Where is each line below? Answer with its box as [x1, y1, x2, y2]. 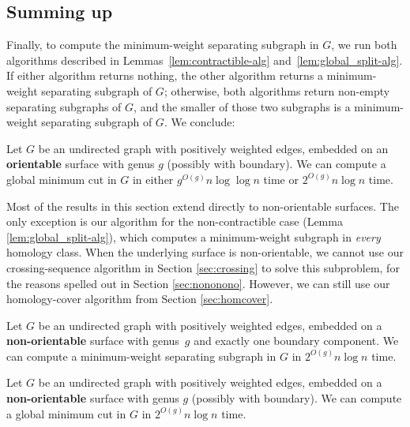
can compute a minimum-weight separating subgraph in [6, 347, 276, 364]
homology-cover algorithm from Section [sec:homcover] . [6, 290, 273, 307]
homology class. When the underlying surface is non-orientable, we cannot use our [6, 244, 404, 260]
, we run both [331, 36, 397, 53]
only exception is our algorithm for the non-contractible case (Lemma [6, 213, 343, 230]
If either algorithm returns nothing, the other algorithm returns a [6, 67, 324, 84]
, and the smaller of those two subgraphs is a [134, 98, 351, 114]
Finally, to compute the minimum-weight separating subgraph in [6, 36, 319, 53]
